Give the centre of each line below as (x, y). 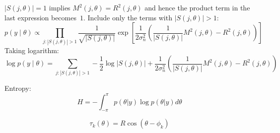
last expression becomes (40, 17)
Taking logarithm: (32, 50)
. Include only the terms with (128, 17)
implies (60, 7)
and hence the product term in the (197, 7)
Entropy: (18, 88)
